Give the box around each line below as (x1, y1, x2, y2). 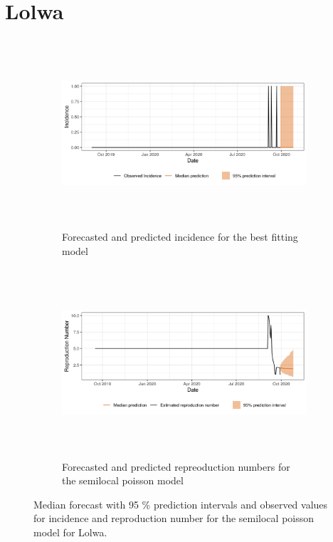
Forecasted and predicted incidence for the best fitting (62, 229, 298, 244)
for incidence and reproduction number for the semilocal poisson (33, 511, 314, 526)
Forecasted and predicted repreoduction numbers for (62, 459, 290, 474)
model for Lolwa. (33, 525, 107, 539)
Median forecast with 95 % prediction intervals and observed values (33, 496, 328, 511)
